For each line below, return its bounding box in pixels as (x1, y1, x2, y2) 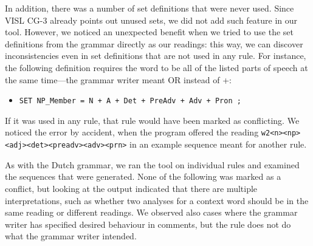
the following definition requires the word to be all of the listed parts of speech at (5, 61, 308, 73)
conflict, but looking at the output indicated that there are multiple (5, 182, 258, 194)
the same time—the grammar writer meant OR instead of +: (5, 73, 232, 86)
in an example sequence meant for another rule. (129, 138, 307, 151)
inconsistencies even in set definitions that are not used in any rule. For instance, (5, 49, 306, 62)
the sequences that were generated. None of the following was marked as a (5, 170, 281, 183)
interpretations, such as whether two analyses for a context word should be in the (5, 194, 309, 207)
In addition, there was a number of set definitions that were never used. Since (5, 2, 294, 14)
